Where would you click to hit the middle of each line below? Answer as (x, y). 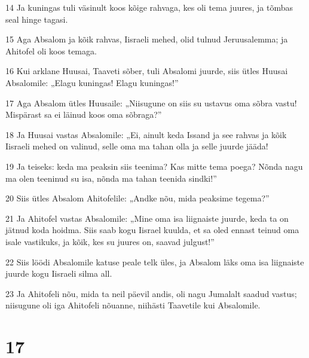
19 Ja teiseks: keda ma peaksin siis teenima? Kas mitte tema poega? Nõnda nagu (154, 166)
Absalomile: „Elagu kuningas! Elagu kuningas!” (92, 82)
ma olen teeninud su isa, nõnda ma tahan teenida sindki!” (111, 178)
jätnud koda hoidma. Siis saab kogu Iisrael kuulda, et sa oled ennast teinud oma (152, 230)
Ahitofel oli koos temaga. (51, 51)
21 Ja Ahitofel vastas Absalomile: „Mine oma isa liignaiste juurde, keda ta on (147, 218)
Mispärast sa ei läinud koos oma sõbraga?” (84, 114)
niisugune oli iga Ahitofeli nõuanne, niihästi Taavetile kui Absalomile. (133, 305)
